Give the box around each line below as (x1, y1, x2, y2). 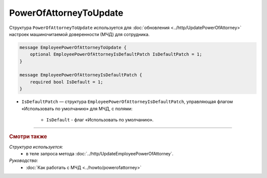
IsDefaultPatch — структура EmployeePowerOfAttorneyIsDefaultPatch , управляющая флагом (21, 99, 233, 105)
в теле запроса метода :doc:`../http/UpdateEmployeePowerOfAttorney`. (26, 151, 174, 157)
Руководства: (9, 158, 38, 164)
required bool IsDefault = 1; (30, 79, 103, 85)
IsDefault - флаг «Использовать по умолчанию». (46, 117, 154, 123)
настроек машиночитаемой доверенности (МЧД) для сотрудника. (9, 31, 150, 37)
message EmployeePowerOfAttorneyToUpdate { (19, 44, 127, 50)
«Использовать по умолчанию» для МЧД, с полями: (21, 106, 133, 111)
